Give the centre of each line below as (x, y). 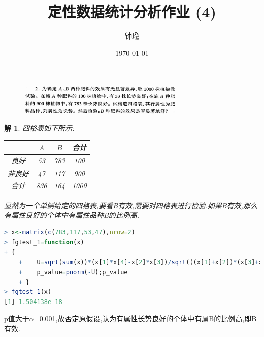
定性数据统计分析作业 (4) (132, 11)
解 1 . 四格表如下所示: (39, 128)
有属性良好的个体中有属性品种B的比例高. (72, 215)
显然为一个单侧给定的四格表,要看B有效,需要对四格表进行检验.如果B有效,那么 (131, 205)
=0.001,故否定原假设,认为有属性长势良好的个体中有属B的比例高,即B (145, 318)
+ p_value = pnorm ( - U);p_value (73, 272)
